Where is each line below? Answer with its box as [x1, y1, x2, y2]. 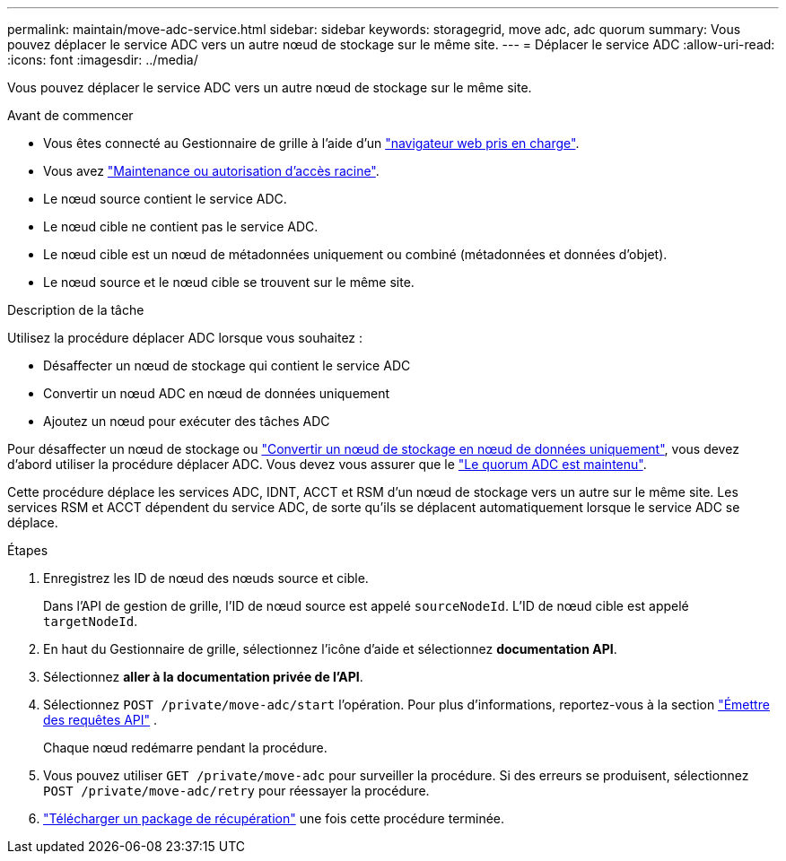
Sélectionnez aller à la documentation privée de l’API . [43, 669, 363, 684]
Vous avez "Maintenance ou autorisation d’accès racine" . [43, 163, 380, 178]
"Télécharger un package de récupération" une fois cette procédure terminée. [43, 811, 505, 826]
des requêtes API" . [43, 712, 158, 727]
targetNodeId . [43, 613, 138, 629]
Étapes [7, 543, 48, 558]
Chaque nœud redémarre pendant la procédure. [43, 740, 327, 755]
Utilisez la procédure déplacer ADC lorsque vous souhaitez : [7, 330, 363, 345]
